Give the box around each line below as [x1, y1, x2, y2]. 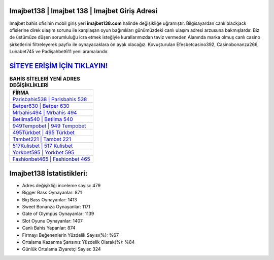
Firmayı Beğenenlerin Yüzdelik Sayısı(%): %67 [22, 232, 119, 238]
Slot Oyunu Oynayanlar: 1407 [22, 218, 83, 224]
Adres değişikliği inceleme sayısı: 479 [22, 182, 101, 188]
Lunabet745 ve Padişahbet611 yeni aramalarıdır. [9, 49, 109, 55]
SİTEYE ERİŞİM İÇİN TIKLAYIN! [9, 61, 108, 70]
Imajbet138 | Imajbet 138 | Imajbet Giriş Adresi [9, 7, 158, 15]
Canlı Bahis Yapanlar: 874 [22, 225, 76, 231]
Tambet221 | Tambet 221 [12, 136, 71, 143]
